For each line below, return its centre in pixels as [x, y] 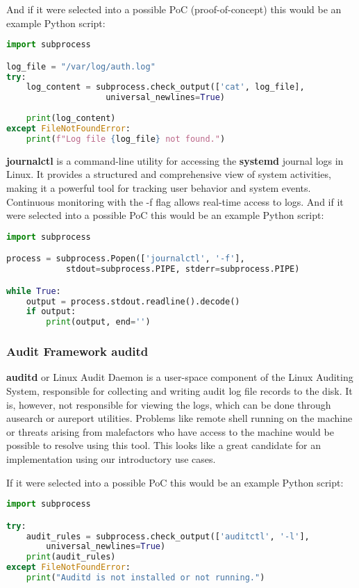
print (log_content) [71, 119]
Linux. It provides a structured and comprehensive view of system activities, [169, 174]
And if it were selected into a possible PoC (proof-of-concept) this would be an [174, 9]
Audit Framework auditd [77, 351]
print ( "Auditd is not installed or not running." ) [145, 578]
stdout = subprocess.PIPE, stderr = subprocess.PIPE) [183, 269]
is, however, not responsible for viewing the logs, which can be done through [169, 404]
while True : [34, 291]
